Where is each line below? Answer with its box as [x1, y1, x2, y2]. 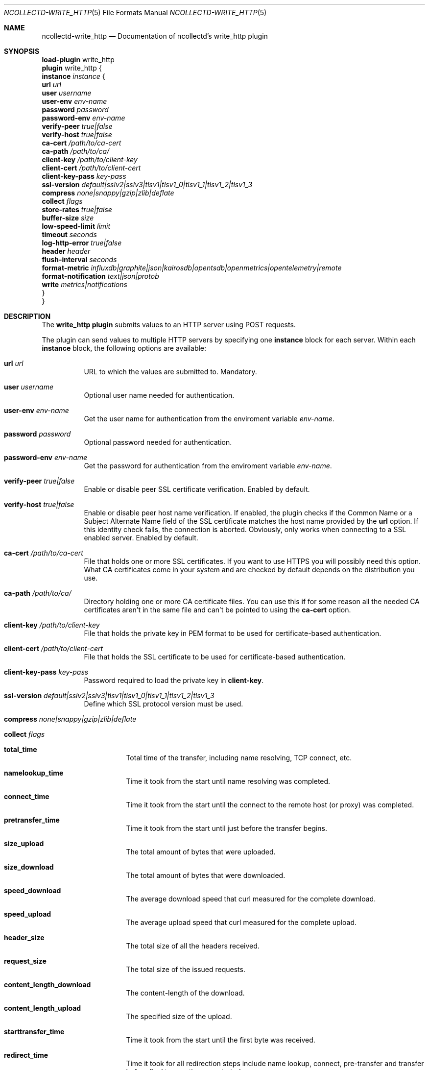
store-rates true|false [42, 205, 112, 214]
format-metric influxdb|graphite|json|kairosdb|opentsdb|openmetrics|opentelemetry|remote [42, 264, 342, 272]
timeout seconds [42, 230, 97, 239]
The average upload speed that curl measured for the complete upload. [126, 918, 357, 926]
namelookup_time [4, 769, 64, 777]
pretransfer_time [4, 816, 60, 824]
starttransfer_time [4, 1027, 65, 1036]
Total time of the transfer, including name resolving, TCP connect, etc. [126, 754, 352, 762]
